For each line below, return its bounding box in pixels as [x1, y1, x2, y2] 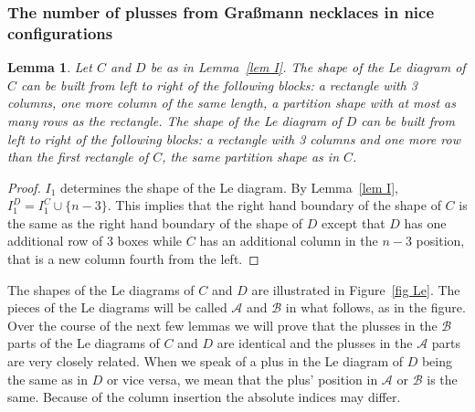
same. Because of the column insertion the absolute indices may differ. [7, 387, 401, 407]
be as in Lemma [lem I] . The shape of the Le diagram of [150, 58, 466, 77]
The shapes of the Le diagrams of [7, 280, 195, 299]
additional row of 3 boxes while [7, 231, 183, 250]
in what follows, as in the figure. [285, 298, 466, 317]
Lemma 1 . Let [7, 58, 92, 77]
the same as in [7, 369, 89, 388]
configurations [7, 21, 113, 44]
